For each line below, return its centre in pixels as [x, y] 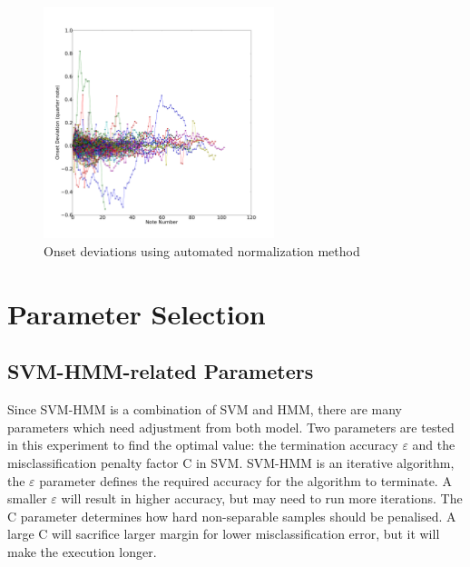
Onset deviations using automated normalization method [202, 250]
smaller [27, 498]
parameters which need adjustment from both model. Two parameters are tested [231, 427]
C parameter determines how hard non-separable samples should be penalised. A [232, 516]
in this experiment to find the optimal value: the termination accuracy [203, 445]
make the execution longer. [82, 551]
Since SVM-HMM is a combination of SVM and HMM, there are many [205, 409]
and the [434, 445]
